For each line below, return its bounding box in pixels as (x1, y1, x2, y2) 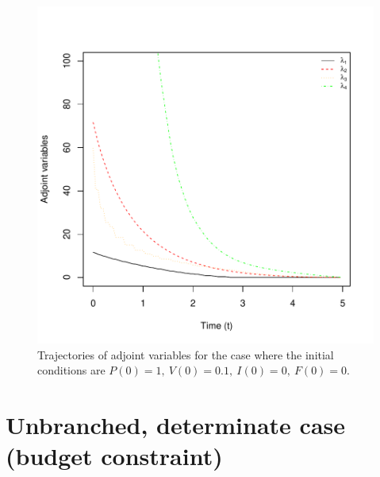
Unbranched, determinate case (6, 408, 346, 440)
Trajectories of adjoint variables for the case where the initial (37, 346, 334, 363)
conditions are (37, 362, 106, 378)
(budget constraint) (6, 440, 223, 472)
